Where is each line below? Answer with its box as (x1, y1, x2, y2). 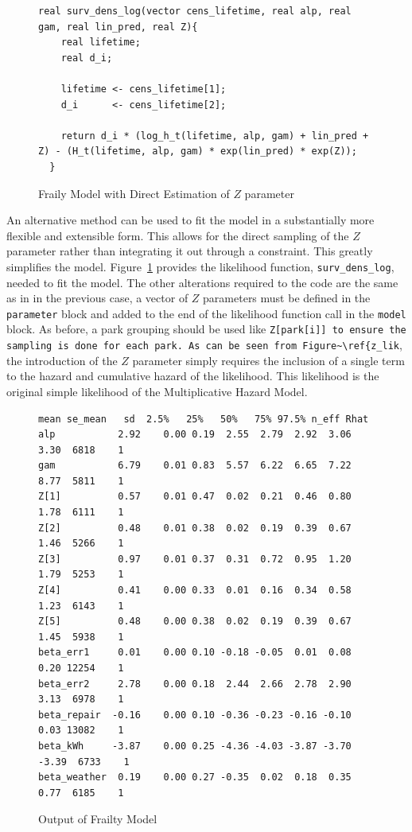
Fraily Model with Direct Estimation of (38, 185, 230, 201)
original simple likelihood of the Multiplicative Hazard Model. (6, 383, 308, 399)
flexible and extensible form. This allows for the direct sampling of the (6, 227, 349, 243)
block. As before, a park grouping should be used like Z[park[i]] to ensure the (6, 321, 406, 337)
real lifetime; (60, 37, 141, 49)
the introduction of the (6, 352, 118, 368)
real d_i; (60, 52, 113, 64)
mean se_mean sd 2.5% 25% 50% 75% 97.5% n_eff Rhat (38, 413, 369, 425)
